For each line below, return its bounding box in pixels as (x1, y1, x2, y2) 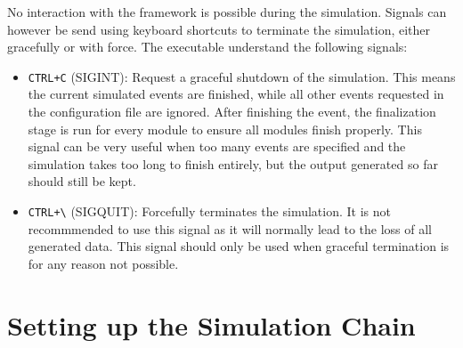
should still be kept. (28, 172, 136, 190)
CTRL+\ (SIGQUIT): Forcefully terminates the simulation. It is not (28, 202, 391, 220)
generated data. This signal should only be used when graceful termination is (28, 237, 450, 255)
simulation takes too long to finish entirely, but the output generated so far (28, 154, 438, 173)
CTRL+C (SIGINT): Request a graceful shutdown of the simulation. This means (28, 67, 456, 85)
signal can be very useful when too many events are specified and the (28, 137, 406, 156)
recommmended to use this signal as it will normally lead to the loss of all (28, 219, 432, 238)
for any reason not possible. (28, 254, 179, 272)
